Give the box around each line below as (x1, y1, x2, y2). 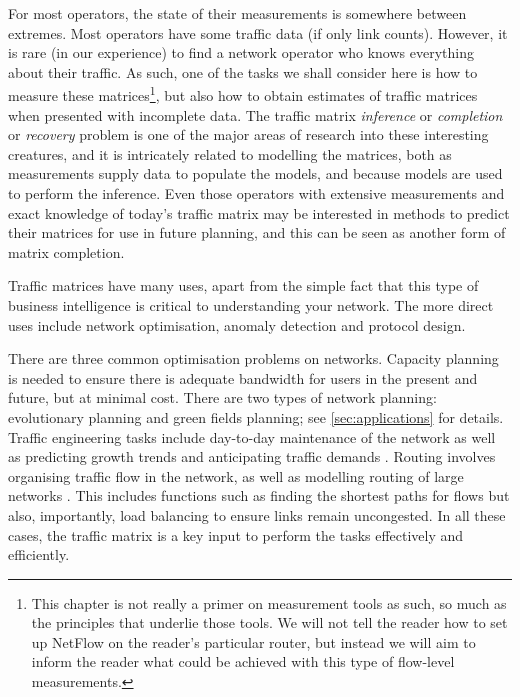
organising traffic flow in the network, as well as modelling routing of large (8, 465, 464, 486)
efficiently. (8, 544, 70, 565)
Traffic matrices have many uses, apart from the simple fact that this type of (8, 275, 479, 296)
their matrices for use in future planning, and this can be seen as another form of (8, 222, 506, 243)
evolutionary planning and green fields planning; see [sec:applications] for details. (8, 406, 504, 427)
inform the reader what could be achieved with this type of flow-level (31, 651, 455, 672)
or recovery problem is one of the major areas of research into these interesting (8, 124, 489, 145)
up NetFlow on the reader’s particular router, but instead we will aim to (31, 631, 476, 652)
